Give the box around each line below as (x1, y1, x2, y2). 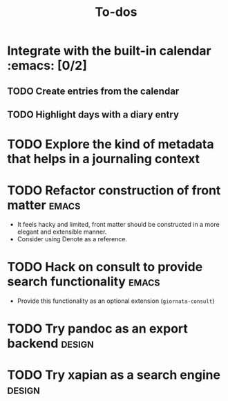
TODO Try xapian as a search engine (7, 367, 221, 383)
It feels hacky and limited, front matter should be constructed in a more (17, 221, 220, 229)
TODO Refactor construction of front (7, 183, 221, 198)
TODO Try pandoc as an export (7, 321, 189, 337)
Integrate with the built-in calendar (7, 43, 212, 59)
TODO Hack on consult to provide (7, 259, 203, 275)
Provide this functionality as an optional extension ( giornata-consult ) (17, 297, 215, 305)
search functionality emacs (7, 274, 160, 290)
